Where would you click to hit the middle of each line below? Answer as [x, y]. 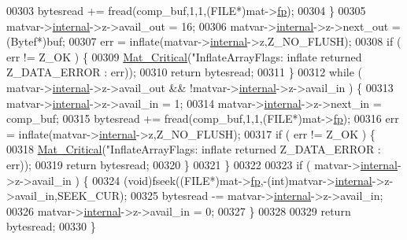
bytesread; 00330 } [51, 226]
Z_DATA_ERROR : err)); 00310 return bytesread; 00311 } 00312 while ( [184, 72]
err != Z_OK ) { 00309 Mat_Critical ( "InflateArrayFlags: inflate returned [184, 56]
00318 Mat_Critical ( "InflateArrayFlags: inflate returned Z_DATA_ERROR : [194, 149]
